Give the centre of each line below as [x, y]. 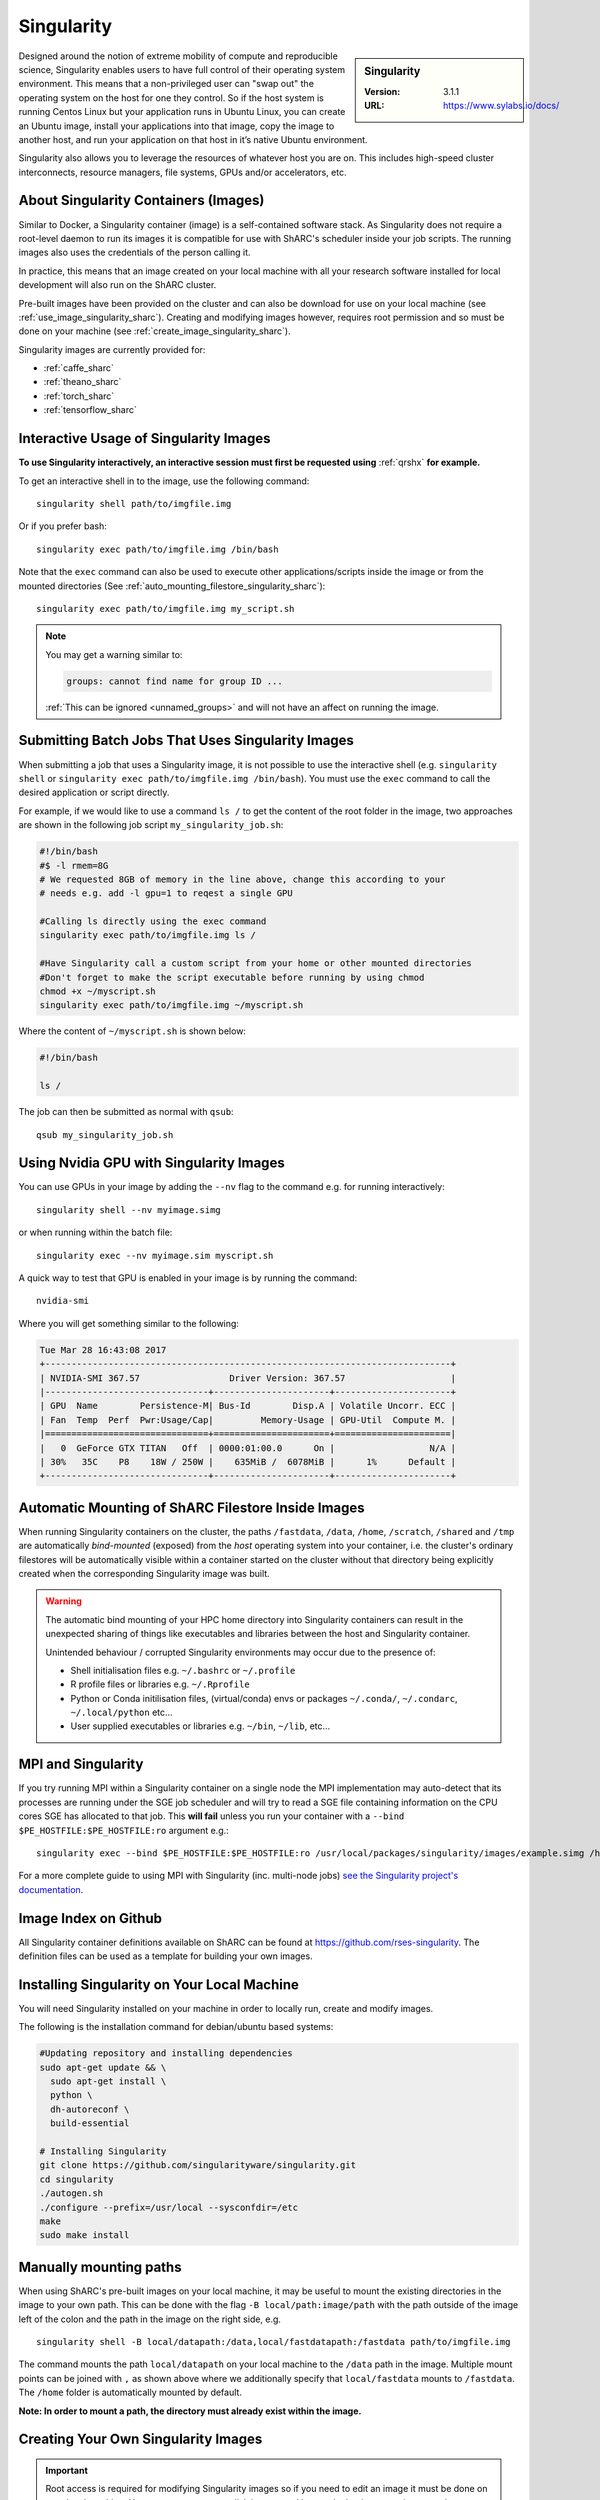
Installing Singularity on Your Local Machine [159, 1984]
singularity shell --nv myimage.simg [129, 1209]
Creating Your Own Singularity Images [140, 2439]
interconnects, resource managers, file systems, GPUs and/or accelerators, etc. [182, 172]
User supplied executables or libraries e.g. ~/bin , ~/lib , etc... [200, 1726]
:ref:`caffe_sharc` [78, 368]
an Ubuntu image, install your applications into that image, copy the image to [176, 126]
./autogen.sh [71, 2193]
